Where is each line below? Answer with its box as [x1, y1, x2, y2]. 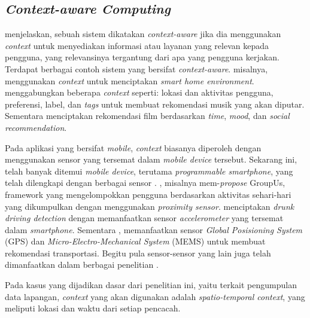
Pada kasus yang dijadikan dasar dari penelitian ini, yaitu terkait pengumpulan [5, 279, 297, 291]
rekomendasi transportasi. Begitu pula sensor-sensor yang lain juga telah [5, 246, 271, 259]
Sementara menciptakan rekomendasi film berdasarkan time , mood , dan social [5, 109, 290, 122]
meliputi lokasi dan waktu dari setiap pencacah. [5, 302, 181, 314]
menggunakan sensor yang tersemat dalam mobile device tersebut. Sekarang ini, [5, 153, 297, 166]
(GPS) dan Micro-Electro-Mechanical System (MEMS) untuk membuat [5, 235, 266, 247]
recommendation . [5, 121, 67, 133]
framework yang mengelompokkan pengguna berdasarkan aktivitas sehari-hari [5, 188, 291, 200]
